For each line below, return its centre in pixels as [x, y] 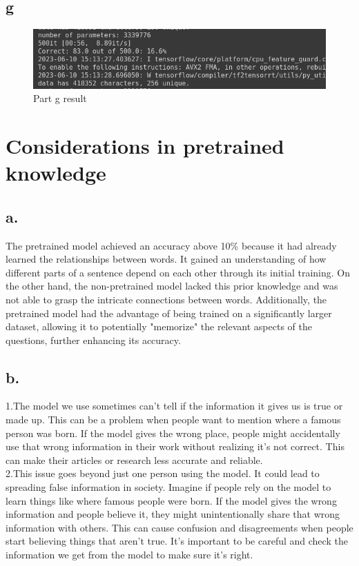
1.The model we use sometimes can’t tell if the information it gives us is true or [174, 406]
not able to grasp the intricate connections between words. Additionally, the [166, 299]
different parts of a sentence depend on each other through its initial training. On [178, 272]
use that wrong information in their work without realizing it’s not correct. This [175, 446]
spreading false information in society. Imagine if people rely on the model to [168, 487]
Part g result [60, 98]
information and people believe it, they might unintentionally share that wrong [173, 514]
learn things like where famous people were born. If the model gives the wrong [171, 500]
